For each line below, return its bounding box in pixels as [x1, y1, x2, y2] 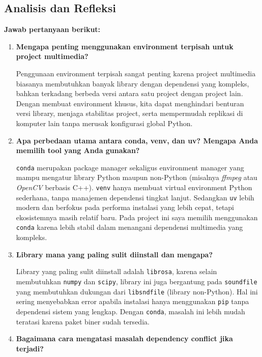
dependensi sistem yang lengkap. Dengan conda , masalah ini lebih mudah [16, 306, 245, 316]
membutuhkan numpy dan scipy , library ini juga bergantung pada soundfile [16, 276, 257, 286]
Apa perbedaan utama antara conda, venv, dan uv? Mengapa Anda [16, 135, 258, 145]
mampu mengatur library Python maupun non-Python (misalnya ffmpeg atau [16, 172, 257, 183]
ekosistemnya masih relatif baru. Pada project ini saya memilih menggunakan [16, 212, 258, 222]
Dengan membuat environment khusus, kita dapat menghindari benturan [16, 98, 244, 108]
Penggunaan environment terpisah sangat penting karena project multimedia [16, 68, 256, 78]
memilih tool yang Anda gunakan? [16, 145, 140, 156]
